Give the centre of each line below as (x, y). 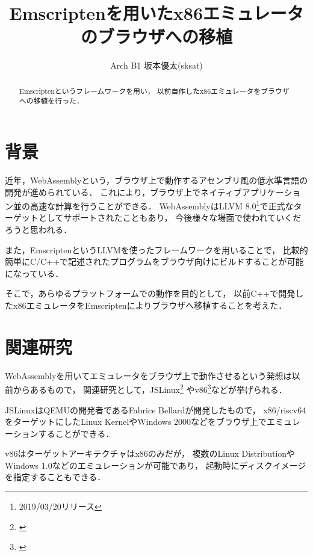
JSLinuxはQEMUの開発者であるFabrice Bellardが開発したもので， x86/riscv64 (156, 409)
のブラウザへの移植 (156, 36)
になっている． (34, 273)
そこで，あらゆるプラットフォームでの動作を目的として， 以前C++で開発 (150, 293)
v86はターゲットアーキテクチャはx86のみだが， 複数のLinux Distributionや (150, 453)
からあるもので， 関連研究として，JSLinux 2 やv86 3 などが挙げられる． (150, 388)
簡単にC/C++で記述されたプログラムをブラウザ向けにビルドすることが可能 (154, 261)
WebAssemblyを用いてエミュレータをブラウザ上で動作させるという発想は (148, 375)
